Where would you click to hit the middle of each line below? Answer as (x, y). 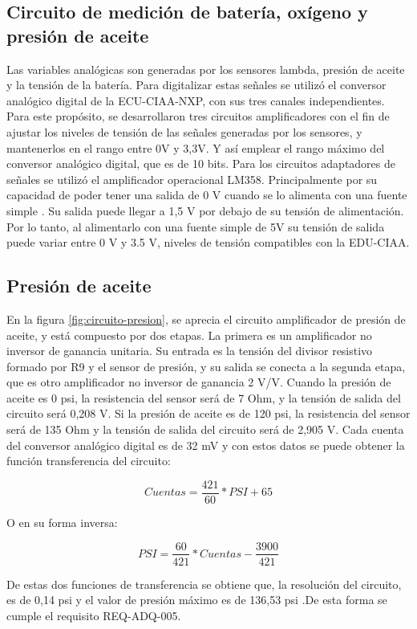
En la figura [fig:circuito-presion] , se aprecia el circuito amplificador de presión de (206, 319)
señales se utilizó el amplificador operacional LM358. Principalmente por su (192, 179)
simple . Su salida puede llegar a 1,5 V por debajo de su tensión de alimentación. (205, 210)
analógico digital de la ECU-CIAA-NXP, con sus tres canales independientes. (196, 100)
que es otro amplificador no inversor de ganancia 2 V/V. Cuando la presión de (199, 382)
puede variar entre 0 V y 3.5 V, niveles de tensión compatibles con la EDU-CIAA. (208, 242)
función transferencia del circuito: (89, 461)
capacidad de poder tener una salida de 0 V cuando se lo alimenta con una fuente (207, 195)
